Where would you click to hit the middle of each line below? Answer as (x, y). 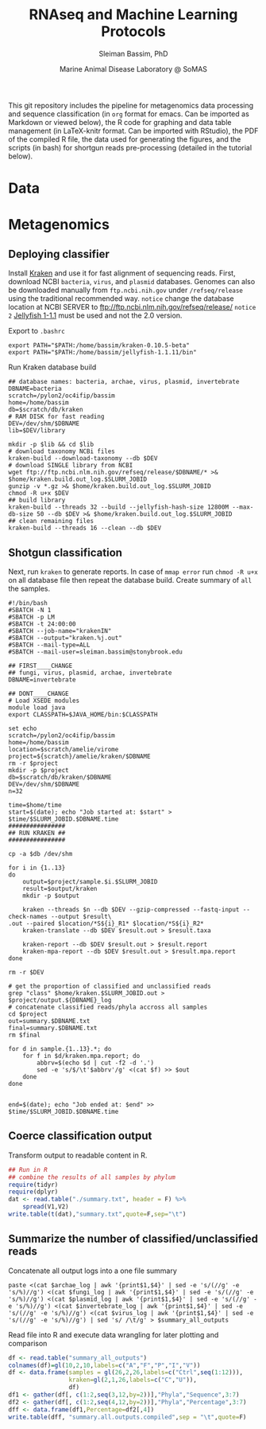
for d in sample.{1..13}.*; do (60, 1048)
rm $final (25, 1035)
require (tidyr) (33, 1185)
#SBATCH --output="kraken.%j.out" (66, 638)
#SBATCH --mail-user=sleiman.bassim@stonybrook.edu (95, 652)
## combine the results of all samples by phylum (92, 1177)
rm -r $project (33, 763)
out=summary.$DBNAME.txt (49, 1021)
